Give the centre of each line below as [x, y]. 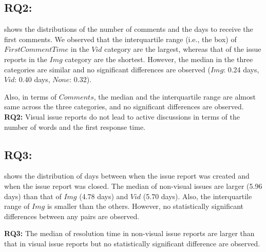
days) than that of [33, 196]
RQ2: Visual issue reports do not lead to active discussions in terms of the [122, 116]
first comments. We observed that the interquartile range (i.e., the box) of [120, 39]
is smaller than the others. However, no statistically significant [145, 206]
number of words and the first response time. [75, 127]
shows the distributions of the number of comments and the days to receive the [129, 29]
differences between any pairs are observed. [72, 216]
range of [17, 206]
